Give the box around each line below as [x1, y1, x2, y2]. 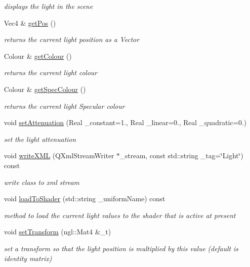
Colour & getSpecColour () [4, 84, 86, 94]
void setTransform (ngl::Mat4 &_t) [4, 226, 111, 237]
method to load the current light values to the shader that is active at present [4, 210, 236, 220]
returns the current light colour [4, 67, 97, 78]
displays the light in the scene [4, 1, 93, 11]
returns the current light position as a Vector [4, 34, 139, 44]
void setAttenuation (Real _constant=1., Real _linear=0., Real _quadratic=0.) [4, 117, 247, 128]
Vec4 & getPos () [4, 17, 56, 28]
